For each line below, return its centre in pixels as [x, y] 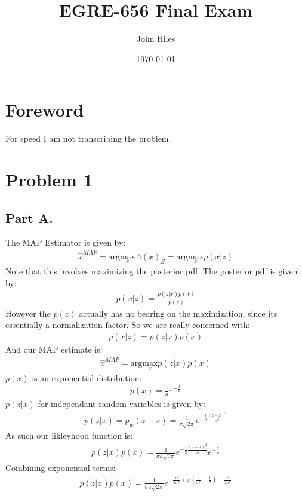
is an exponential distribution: [87, 377]
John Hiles [156, 39]
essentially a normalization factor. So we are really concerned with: [128, 325]
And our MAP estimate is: [54, 349]
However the [28, 313]
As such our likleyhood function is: [69, 435]
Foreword [45, 110]
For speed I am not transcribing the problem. [88, 138]
